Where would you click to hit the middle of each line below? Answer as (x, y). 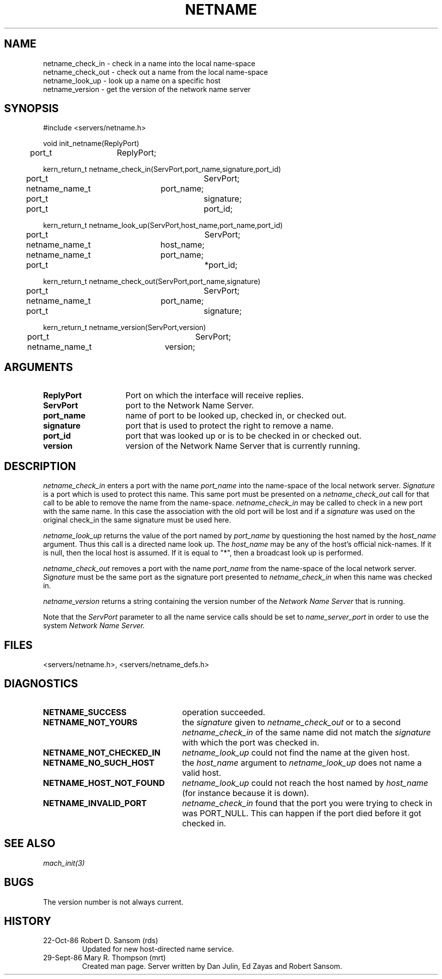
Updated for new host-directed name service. (158, 949)
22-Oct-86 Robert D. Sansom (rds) (101, 941)
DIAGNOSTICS (41, 684)
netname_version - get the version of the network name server (147, 89)
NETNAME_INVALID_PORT (95, 803)
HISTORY (28, 921)
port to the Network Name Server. (190, 406)
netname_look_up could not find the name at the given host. (296, 752)
